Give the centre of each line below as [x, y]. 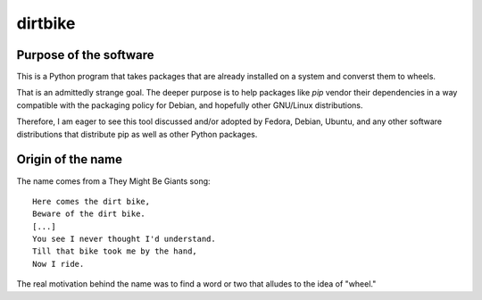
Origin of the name [69, 159]
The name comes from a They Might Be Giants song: [113, 181]
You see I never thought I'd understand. [124, 239]
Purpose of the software [86, 55]
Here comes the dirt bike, [91, 201]
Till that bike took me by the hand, [115, 251]
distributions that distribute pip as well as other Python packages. [137, 134]
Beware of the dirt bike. [89, 214]
